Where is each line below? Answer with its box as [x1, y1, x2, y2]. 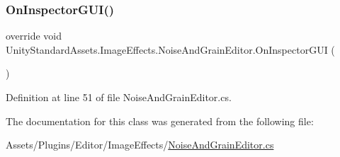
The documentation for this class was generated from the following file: [6, 113, 314, 128]
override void [6, 28, 62, 43]
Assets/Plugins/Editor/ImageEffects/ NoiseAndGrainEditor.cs [6, 137, 274, 152]
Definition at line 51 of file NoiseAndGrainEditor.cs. [6, 90, 232, 104]
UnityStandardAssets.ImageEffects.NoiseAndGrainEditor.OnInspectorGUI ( [6, 42, 335, 57]
